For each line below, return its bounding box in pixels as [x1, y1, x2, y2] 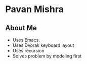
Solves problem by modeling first [12, 53, 82, 59]
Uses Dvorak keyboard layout [12, 42, 74, 48]
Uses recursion [12, 48, 45, 53]
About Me [5, 24, 37, 32]
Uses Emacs [12, 37, 39, 43]
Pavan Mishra [5, 4, 64, 15]
